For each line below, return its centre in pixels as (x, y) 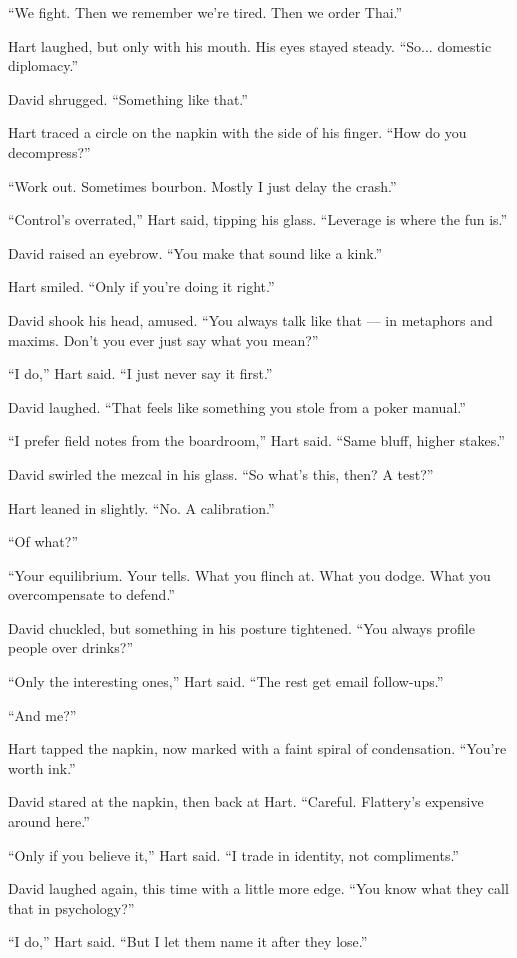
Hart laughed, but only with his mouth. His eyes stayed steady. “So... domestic (250, 45)
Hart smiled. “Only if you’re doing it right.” (141, 286)
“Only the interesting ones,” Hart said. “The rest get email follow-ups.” (226, 681)
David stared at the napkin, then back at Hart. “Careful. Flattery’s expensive (246, 801)
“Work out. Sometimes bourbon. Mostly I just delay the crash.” (202, 185)
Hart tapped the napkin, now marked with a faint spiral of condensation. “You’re (257, 748)
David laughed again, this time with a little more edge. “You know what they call (258, 888)
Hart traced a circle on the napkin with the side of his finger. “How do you (237, 132)
